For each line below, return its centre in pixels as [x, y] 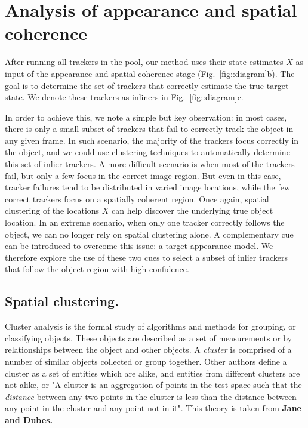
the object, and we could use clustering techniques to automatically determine [147, 152]
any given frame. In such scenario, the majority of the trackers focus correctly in [152, 140]
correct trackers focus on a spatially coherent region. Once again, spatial [137, 198]
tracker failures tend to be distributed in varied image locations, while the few [147, 187]
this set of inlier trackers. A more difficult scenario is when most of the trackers [150, 164]
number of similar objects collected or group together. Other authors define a [146, 361]
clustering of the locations [52, 210]
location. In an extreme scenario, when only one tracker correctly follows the [145, 222]
